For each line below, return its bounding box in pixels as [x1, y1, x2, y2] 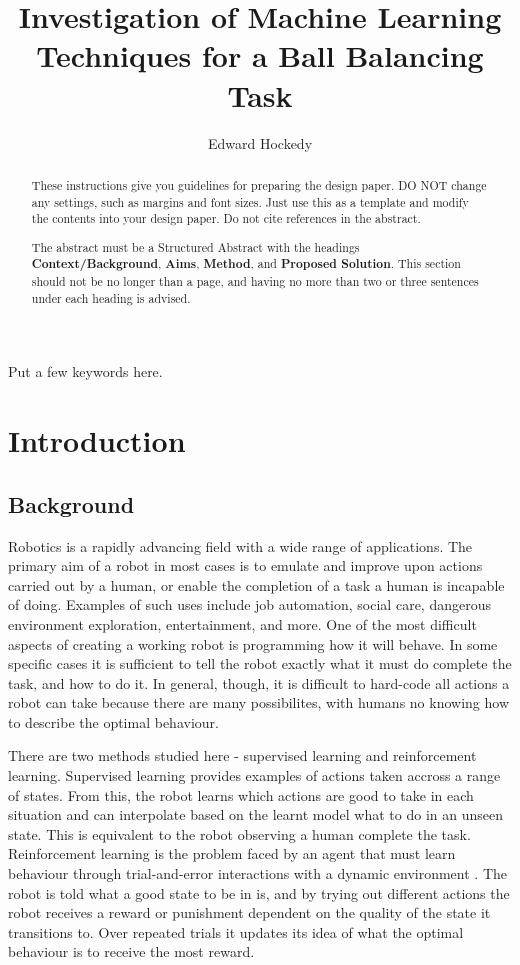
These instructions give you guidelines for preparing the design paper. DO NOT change [31, 176, 487, 193]
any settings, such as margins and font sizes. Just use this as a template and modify [31, 193, 469, 210]
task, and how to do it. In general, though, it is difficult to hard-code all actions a [8, 672, 510, 693]
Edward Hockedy [207, 132, 313, 153]
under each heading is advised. [31, 289, 191, 306]
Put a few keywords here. [8, 361, 163, 382]
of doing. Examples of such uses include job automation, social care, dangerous [8, 594, 491, 615]
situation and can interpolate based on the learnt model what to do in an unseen [8, 804, 503, 825]
